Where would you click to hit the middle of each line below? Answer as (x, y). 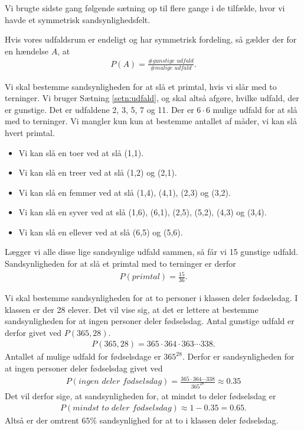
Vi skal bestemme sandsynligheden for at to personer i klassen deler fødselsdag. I (151, 298)
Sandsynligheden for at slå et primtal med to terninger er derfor (120, 264)
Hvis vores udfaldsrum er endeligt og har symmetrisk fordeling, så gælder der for (151, 39)
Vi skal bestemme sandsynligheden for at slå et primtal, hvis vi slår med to (141, 86)
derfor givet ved (33, 332)
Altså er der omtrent (42, 420)
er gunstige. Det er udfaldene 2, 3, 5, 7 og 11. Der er (99, 109)
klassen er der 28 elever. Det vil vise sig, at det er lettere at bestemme (132, 309)
